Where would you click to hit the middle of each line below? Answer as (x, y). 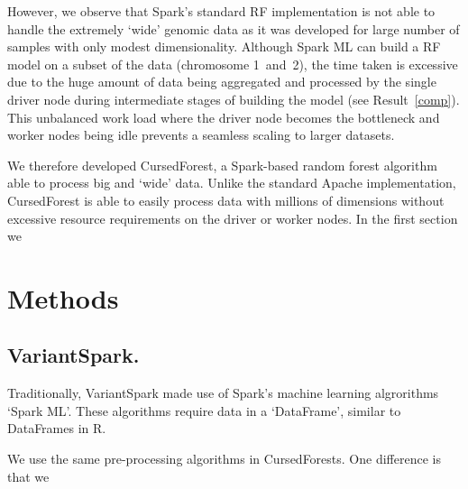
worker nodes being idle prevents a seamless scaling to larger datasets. (201, 135)
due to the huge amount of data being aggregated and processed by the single (222, 82)
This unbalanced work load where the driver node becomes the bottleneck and (224, 117)
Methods (63, 297)
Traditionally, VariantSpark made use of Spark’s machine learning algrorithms (223, 393)
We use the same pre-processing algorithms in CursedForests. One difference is (224, 459)
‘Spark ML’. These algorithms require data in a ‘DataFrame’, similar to (204, 410)
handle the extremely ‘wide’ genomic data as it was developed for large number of (234, 28)
